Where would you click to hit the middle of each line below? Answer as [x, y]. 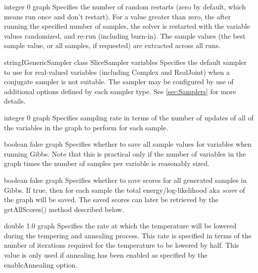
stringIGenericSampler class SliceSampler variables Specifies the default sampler [126, 62]
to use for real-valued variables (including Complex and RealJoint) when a [117, 72]
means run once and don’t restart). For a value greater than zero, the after [117, 16]
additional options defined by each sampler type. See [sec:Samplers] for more [120, 91]
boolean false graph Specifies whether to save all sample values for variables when [128, 144]
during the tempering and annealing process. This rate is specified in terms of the [128, 235]
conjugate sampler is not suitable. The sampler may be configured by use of [119, 82]
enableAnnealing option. [41, 264]
